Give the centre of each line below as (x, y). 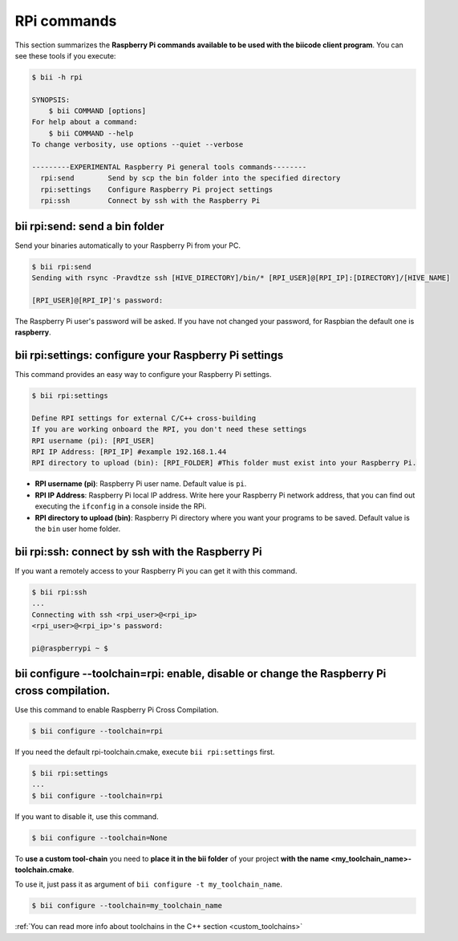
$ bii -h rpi (57, 77)
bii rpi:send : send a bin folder (89, 226)
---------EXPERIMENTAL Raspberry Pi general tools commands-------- (169, 167)
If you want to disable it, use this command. (87, 816)
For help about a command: (85, 122)
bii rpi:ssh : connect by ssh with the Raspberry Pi (138, 552)
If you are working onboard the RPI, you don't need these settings (169, 430)
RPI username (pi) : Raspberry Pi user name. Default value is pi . (141, 484)
